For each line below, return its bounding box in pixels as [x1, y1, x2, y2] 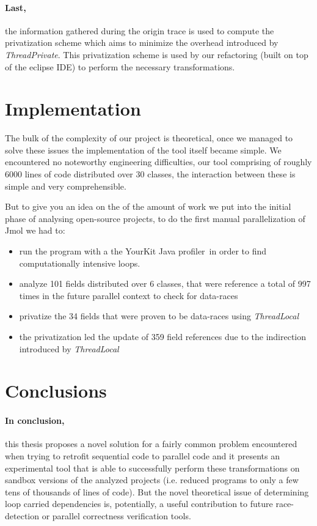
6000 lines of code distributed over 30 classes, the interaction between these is [5, 168, 296, 180]
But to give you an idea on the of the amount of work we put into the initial [5, 200, 291, 213]
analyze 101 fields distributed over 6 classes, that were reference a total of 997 [19, 277, 311, 290]
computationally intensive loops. [19, 256, 140, 269]
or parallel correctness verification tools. [42, 509, 191, 522]
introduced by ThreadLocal [19, 342, 119, 355]
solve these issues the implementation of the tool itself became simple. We [5, 143, 282, 156]
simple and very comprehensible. [5, 179, 126, 192]
